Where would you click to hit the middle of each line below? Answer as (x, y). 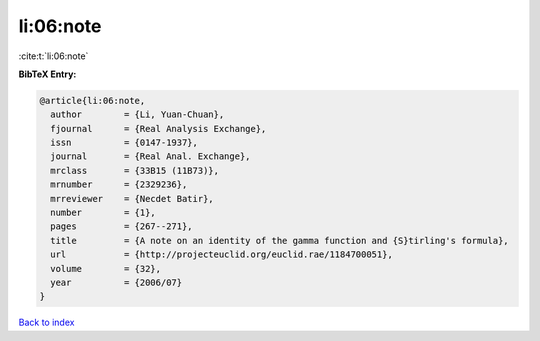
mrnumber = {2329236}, (119, 184)
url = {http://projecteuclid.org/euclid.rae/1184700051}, (222, 254)
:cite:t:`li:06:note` (53, 56)
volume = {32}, (106, 268)
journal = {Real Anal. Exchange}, (150, 156)
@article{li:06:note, (92, 100)
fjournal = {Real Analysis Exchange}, (158, 128)
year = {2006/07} (116, 282)
